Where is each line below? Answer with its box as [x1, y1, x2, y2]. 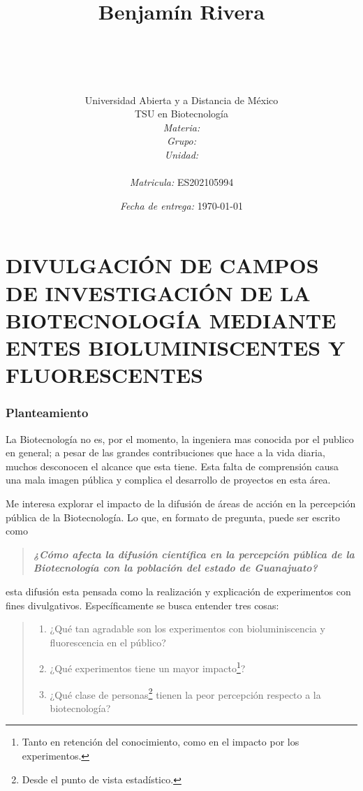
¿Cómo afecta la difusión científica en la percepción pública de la [33, 546, 355, 561]
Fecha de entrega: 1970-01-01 [120, 198, 243, 212]
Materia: [163, 119, 200, 134]
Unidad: [164, 147, 199, 162]
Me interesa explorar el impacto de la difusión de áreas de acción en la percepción [6, 495, 356, 510]
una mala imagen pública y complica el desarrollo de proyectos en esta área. [6, 472, 331, 487]
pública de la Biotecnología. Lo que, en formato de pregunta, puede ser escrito [6, 509, 341, 524]
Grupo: [166, 133, 197, 148]
